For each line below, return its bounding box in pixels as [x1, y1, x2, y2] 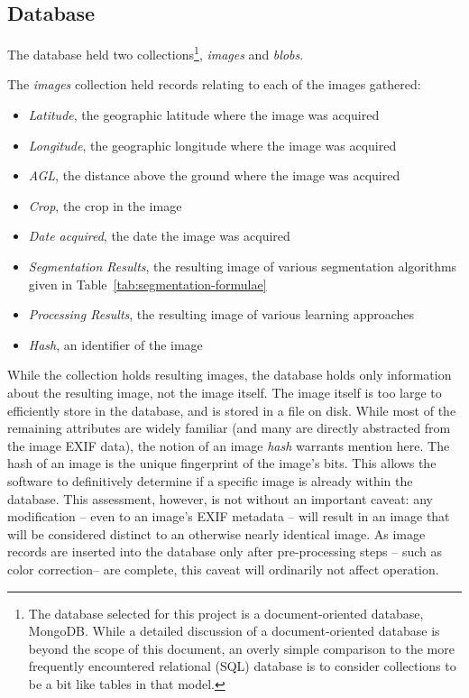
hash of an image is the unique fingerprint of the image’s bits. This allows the [7, 454, 437, 473]
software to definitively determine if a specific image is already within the [7, 471, 413, 490]
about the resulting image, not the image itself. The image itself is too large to [7, 382, 442, 401]
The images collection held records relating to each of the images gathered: [7, 75, 421, 94]
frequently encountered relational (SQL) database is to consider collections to [28, 657, 456, 675]
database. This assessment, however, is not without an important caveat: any [7, 489, 433, 508]
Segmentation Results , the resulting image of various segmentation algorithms [28, 257, 457, 276]
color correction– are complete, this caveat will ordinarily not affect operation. [7, 559, 439, 578]
